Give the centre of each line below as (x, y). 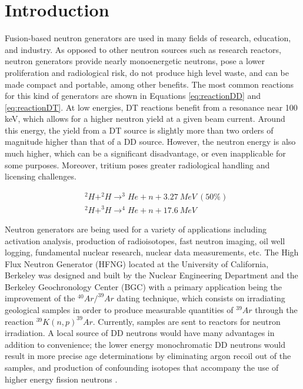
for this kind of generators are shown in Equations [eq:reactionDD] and (133, 96)
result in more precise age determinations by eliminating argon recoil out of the (148, 356)
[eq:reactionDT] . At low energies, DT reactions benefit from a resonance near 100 (151, 107)
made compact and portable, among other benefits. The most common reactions (149, 84)
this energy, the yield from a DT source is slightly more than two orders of (139, 130)
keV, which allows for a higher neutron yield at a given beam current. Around (145, 119)
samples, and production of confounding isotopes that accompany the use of (142, 368)
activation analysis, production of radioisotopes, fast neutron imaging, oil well (145, 240)
